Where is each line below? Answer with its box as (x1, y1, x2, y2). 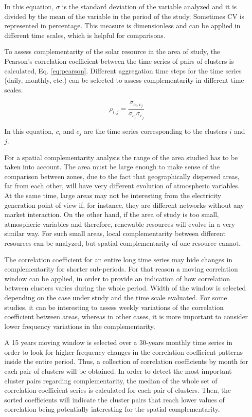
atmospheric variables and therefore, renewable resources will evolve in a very (4, 218, 235, 229)
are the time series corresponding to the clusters (84, 126, 227, 136)
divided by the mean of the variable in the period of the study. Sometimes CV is (4, 11, 245, 21)
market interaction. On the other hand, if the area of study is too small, (4, 209, 219, 219)
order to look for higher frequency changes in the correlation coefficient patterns (4, 346, 243, 357)
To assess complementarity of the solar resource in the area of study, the (4, 46, 220, 56)
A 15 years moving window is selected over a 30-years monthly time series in (4, 337, 233, 347)
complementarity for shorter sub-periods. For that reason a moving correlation (4, 264, 238, 274)
